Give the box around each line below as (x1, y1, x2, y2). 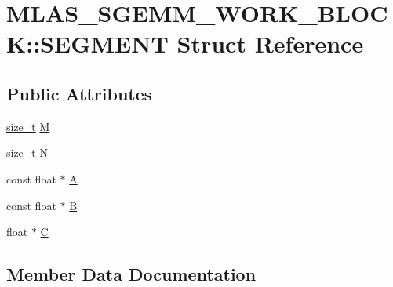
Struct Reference (176, 27, 364, 60)
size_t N (6, 144, 48, 161)
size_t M (6, 118, 50, 134)
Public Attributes (6, 81, 152, 105)
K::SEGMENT (6, 27, 169, 60)
